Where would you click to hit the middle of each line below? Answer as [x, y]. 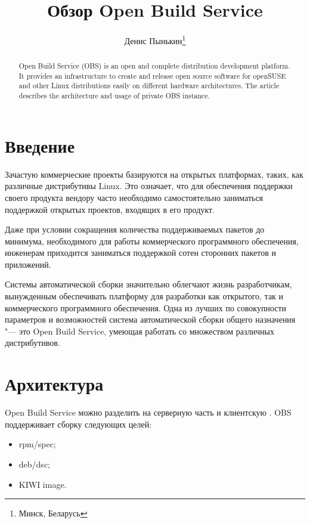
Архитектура [54, 384]
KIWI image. [43, 484]
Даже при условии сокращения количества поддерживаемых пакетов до [135, 229]
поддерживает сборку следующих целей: [78, 424]
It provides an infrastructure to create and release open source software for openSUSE [152, 75]
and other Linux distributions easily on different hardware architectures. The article [149, 86]
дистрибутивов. [32, 343]
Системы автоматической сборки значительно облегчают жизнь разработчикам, [148, 284]
